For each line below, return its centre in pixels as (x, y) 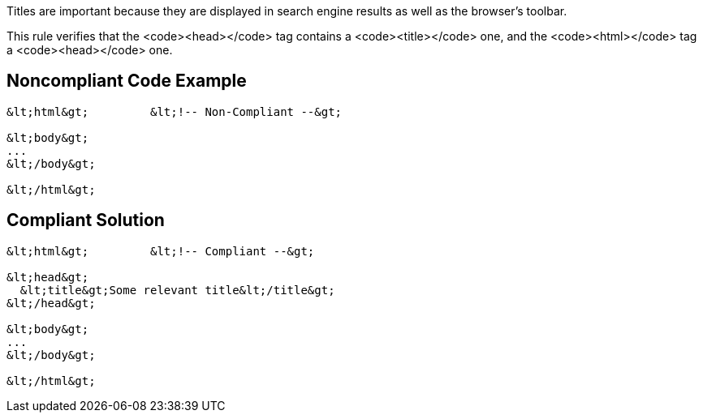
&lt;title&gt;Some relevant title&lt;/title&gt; (177, 290)
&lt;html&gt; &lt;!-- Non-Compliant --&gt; (175, 111)
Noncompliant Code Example (127, 81)
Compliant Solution (86, 220)
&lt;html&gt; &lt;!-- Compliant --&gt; (161, 251)
